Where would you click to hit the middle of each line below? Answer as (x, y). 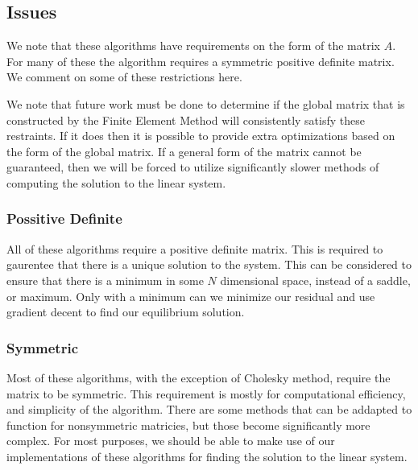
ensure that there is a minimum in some (105, 280)
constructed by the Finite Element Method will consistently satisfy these (186, 120)
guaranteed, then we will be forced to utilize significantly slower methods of (193, 167)
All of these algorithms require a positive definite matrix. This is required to (195, 248)
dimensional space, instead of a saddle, (315, 280)
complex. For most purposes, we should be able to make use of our (171, 441)
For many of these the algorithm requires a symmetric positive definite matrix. (201, 61)
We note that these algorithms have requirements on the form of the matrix (193, 45)
